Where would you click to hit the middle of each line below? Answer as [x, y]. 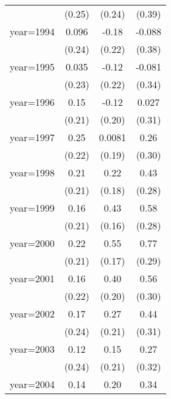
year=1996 [32, 102]
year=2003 [32, 349]
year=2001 [32, 278]
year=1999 [32, 208]
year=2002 [32, 314]
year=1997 [32, 137]
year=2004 [32, 384]
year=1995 [32, 67]
